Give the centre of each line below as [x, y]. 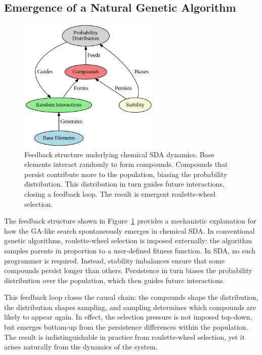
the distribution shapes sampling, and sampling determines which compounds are [130, 307]
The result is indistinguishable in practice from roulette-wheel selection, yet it [125, 337]
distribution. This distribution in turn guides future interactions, [124, 184]
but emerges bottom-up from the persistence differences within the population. [126, 327]
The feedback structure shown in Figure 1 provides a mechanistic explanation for [130, 221]
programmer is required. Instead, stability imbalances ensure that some [114, 260]
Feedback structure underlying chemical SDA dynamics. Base [119, 154]
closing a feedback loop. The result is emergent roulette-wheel [120, 193]
